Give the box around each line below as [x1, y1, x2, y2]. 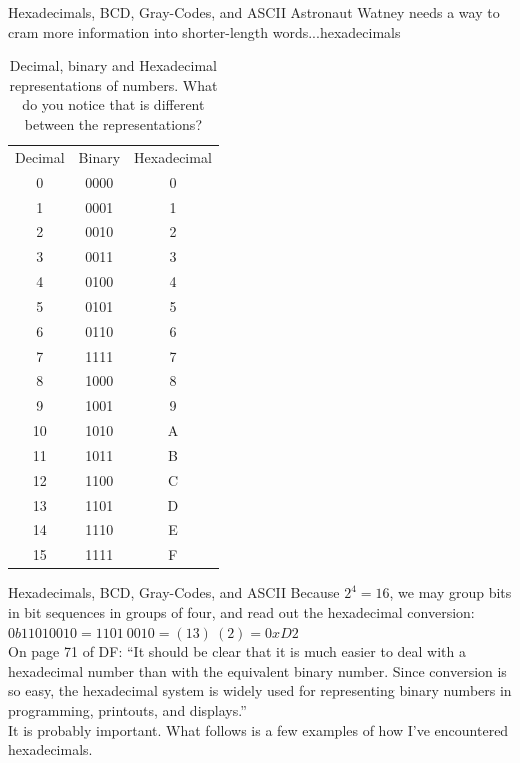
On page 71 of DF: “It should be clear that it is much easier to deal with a [8, 641, 466, 662]
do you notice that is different [22, 94, 205, 115]
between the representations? [24, 113, 202, 134]
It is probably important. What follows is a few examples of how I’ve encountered [8, 719, 509, 740]
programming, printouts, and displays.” [8, 699, 247, 720]
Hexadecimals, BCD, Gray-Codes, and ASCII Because [8, 582, 340, 603]
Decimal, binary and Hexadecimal [9, 55, 217, 76]
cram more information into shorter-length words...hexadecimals [8, 21, 401, 42]
